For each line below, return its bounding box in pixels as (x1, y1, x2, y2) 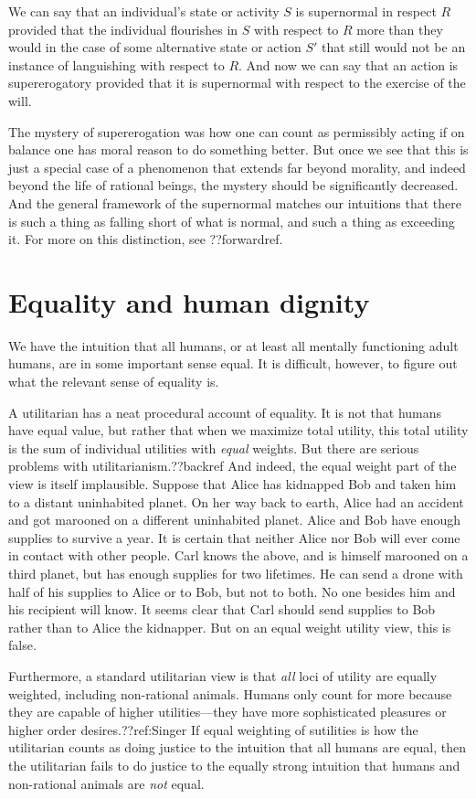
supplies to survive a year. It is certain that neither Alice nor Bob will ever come (8, 527, 460, 547)
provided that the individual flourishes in (8, 19, 238, 38)
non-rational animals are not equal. (8, 773, 205, 793)
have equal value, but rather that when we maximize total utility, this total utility (8, 421, 469, 440)
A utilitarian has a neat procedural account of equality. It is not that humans (8, 402, 442, 421)
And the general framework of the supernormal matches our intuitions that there (8, 193, 461, 212)
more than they (356, 19, 443, 38)
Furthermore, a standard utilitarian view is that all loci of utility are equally (8, 666, 438, 685)
